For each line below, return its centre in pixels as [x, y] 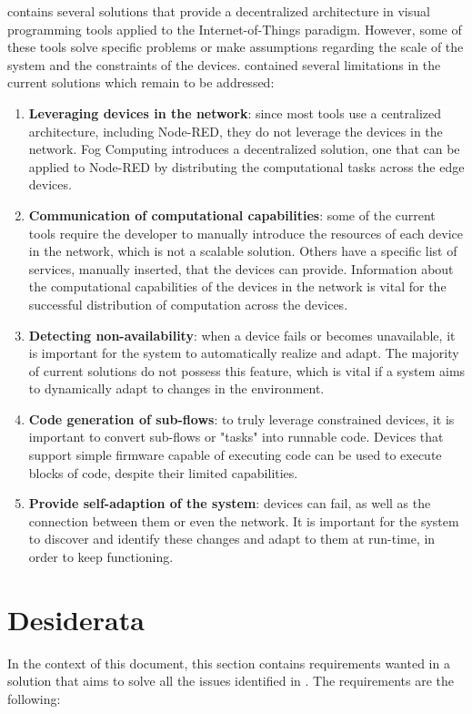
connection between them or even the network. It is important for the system [244, 520]
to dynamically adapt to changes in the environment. [176, 388]
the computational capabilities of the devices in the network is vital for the [237, 286]
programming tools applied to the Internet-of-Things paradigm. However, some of [235, 29]
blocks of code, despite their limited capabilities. [163, 472]
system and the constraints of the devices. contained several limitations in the [224, 64]
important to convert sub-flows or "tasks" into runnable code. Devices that [236, 437]
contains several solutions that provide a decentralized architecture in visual [219, 11]
